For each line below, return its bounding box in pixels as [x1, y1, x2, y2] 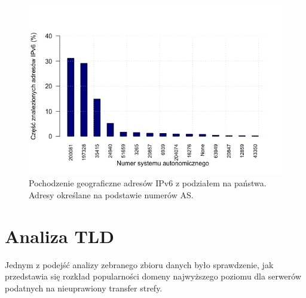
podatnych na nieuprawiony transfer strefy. [5, 281, 163, 294]
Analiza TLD [5, 223, 114, 248]
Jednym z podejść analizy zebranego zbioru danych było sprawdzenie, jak [5, 258, 274, 271]
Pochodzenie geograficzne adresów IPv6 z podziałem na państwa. [29, 177, 267, 189]
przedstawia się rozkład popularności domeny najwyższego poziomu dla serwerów [5, 270, 302, 282]
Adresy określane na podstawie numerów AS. [29, 188, 194, 201]
